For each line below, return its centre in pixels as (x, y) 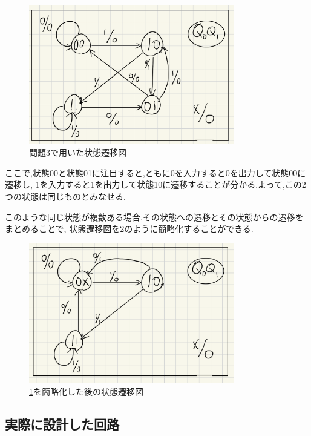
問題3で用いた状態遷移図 (78, 152)
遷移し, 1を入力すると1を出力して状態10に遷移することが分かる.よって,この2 (155, 184)
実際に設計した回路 (62, 424)
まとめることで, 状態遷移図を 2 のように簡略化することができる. (129, 229)
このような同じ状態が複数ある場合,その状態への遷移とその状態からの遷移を (154, 216)
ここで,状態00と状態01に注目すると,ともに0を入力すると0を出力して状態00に (155, 172)
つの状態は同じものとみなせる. (65, 196)
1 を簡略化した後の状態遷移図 (86, 391)
